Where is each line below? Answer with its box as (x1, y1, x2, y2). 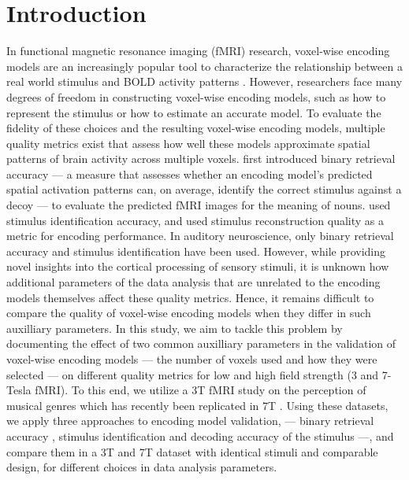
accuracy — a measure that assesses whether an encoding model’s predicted (6, 165, 373, 182)
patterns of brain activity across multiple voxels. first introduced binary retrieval (6, 150, 396, 167)
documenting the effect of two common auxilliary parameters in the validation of (6, 335, 396, 352)
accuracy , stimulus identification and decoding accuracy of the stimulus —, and (6, 427, 394, 444)
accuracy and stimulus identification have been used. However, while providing (6, 242, 386, 259)
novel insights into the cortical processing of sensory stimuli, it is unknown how (6, 258, 389, 275)
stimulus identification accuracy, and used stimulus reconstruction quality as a (6, 212, 385, 228)
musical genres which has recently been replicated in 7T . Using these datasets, (6, 397, 389, 413)
